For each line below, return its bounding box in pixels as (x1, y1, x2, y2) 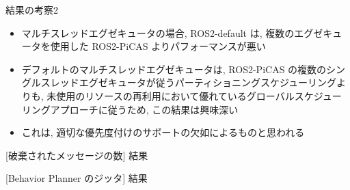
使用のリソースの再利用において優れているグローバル (56, 88, 295, 103)
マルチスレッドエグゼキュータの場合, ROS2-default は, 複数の (21, 25, 295, 40)
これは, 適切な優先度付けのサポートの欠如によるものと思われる (21, 125, 305, 139)
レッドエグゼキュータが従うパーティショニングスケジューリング (50, 75, 336, 90)
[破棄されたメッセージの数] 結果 (5, 148, 148, 162)
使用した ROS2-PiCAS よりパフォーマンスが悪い (50, 39, 266, 53)
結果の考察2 (5, 3, 58, 16)
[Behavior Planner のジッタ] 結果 (5, 171, 148, 185)
